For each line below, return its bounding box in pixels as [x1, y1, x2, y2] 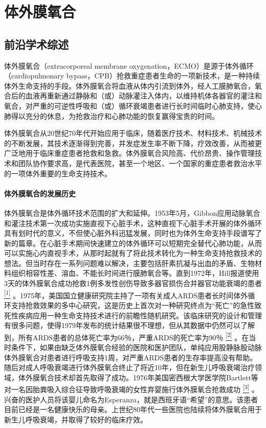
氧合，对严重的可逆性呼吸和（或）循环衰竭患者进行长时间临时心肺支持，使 [4, 100, 255, 111]
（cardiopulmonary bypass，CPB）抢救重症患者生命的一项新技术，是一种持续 [4, 70, 260, 81]
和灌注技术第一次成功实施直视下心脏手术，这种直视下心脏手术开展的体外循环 [4, 217, 262, 228]
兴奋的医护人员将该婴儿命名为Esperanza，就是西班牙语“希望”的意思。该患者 [4, 394, 258, 404]
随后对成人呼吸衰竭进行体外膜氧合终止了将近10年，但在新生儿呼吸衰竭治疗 [4, 362, 255, 373]
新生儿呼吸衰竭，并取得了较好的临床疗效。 [4, 414, 147, 424]
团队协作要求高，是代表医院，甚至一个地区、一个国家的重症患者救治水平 [18, 157, 262, 168]
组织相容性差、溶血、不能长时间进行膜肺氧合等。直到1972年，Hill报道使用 [11, 268, 259, 278]
